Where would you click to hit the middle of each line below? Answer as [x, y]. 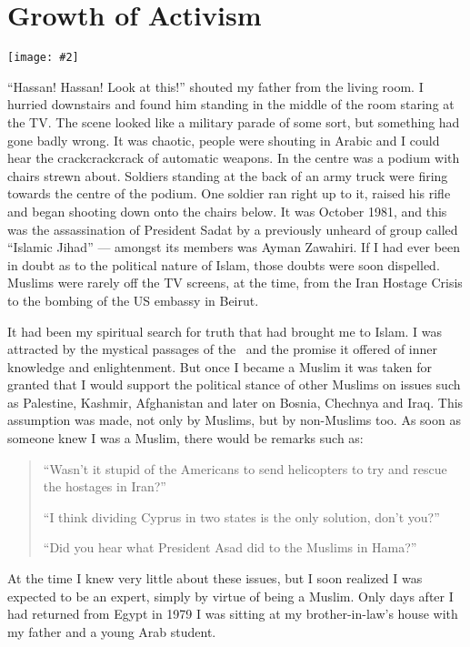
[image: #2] [43, 58]
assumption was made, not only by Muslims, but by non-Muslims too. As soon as [234, 420]
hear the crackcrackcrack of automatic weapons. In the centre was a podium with [234, 158]
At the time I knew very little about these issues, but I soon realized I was [215, 578]
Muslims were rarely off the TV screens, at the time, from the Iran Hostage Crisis [235, 283]
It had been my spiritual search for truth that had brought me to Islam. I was [225, 331]
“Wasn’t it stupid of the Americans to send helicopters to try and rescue [245, 468]
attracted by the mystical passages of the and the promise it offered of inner [223, 349]
